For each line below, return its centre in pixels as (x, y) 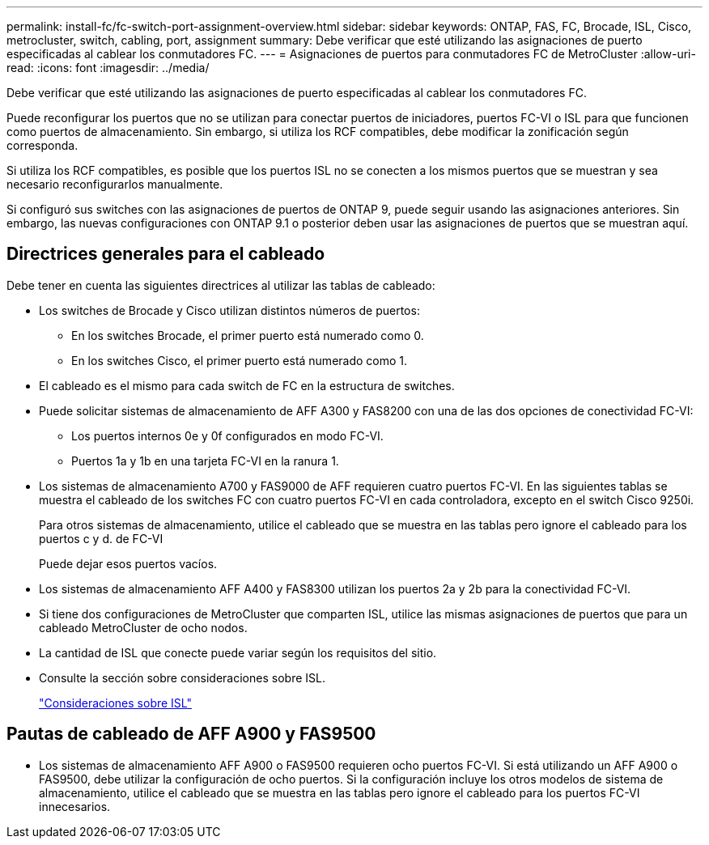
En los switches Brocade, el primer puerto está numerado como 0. (248, 335)
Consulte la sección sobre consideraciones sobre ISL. (182, 677)
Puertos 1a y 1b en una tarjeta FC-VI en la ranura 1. (205, 461)
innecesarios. (75, 806)
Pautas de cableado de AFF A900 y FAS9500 (191, 734)
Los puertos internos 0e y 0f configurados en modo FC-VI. (227, 435)
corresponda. (42, 145)
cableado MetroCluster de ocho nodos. (143, 627)
